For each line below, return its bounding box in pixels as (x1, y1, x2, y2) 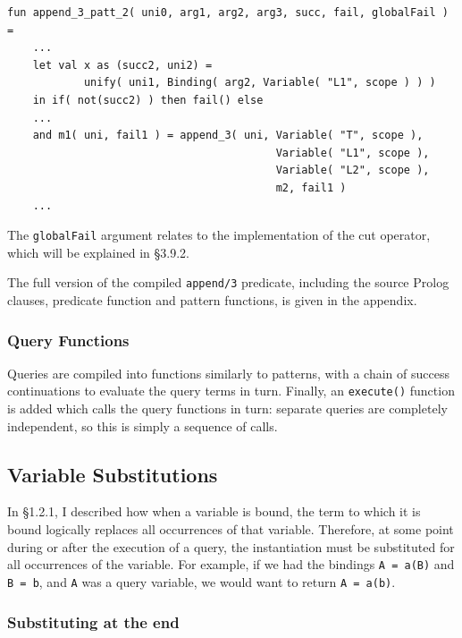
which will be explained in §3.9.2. (7, 242, 189, 261)
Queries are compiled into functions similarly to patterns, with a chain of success (7, 363, 449, 382)
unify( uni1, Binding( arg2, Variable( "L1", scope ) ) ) (83, 76, 436, 89)
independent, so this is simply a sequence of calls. (7, 416, 278, 435)
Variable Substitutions (7, 460, 218, 488)
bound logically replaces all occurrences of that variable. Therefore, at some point (7, 520, 454, 539)
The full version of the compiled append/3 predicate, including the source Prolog (7, 273, 449, 292)
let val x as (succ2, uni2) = (32, 58, 213, 72)
